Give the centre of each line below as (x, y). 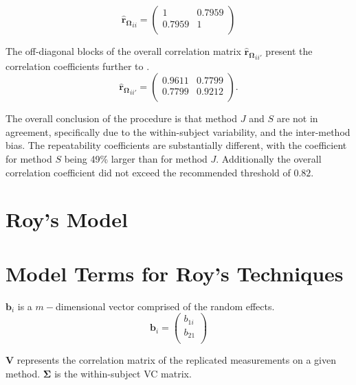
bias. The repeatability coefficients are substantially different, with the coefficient (176, 145)
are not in (297, 118)
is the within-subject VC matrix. (123, 373)
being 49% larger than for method (136, 158)
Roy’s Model (67, 219)
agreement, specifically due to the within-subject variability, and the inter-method (178, 131)
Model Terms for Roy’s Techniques (175, 273)
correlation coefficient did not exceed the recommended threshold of (148, 172)
